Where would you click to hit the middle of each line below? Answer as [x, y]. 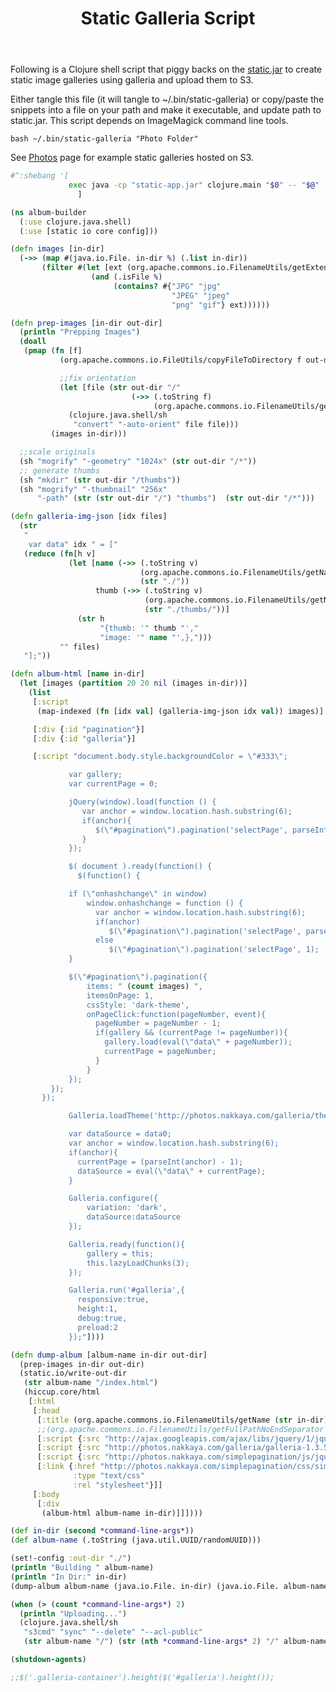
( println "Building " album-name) [82, 1568]
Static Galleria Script [168, 18]
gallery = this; [120, 1253]
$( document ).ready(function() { [140, 867]
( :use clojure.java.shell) [75, 222]
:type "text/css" [109, 1476]
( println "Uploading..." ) [73, 1613]
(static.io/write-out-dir [73, 1373]
